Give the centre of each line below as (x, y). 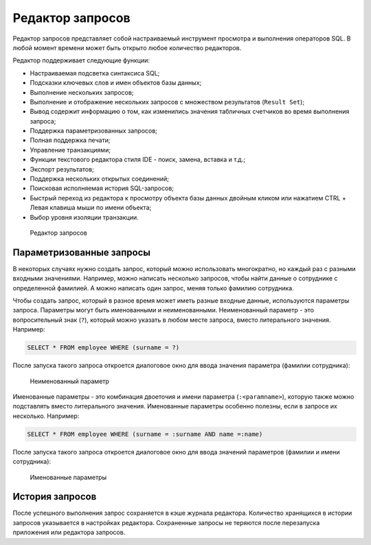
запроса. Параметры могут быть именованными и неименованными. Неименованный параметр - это (163, 310)
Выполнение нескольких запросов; (82, 92)
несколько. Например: (46, 416)
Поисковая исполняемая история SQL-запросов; (102, 188)
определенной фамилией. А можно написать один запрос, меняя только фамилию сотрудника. (154, 288)
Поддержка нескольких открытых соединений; (100, 179)
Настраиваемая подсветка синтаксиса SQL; (95, 73)
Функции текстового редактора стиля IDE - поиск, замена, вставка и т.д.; (138, 160)
